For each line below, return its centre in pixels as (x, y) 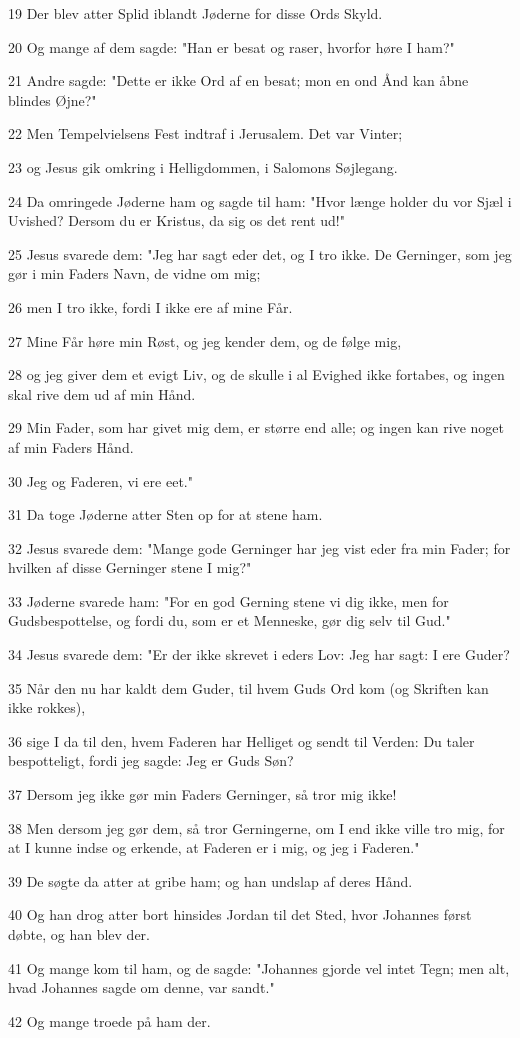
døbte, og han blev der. (79, 934)
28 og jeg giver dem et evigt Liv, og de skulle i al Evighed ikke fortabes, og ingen (256, 374)
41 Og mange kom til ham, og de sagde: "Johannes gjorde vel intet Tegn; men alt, (259, 967)
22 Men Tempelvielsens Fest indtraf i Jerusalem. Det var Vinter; (205, 133)
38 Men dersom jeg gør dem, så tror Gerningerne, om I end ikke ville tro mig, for (256, 827)
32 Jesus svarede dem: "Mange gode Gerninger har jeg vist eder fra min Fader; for (259, 547)
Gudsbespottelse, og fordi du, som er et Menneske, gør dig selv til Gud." (229, 620)
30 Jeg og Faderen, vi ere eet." (100, 480)
